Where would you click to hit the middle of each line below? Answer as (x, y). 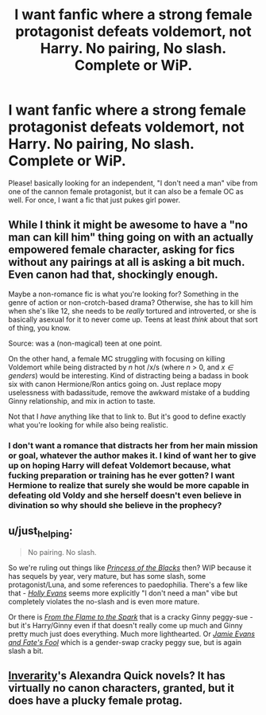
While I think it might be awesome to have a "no (128, 225)
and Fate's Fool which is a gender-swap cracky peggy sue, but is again (125, 642)
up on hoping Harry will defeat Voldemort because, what (120, 465)
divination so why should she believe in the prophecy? (115, 505)
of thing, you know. (40, 327)
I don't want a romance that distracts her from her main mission (133, 445)
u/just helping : (40, 532)
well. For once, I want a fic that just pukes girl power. (94, 200)
